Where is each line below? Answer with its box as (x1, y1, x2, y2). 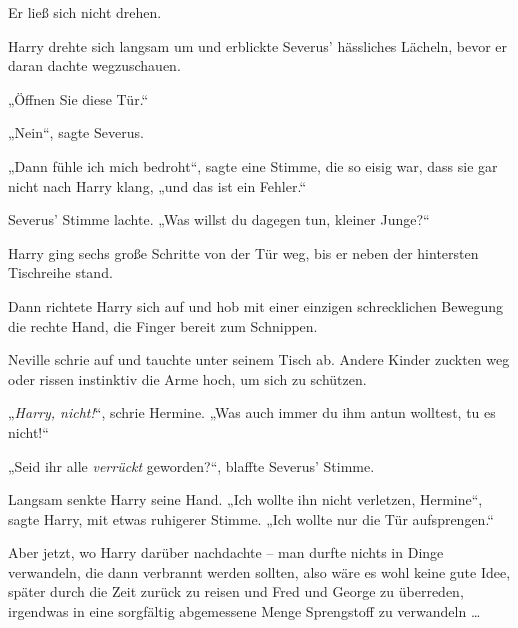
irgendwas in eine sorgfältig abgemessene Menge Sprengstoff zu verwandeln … (8, 601, 481, 622)
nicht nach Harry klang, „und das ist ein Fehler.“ (8, 175, 306, 196)
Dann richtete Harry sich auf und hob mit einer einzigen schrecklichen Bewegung (8, 295, 503, 316)
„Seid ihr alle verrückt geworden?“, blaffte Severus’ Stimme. (8, 455, 375, 476)
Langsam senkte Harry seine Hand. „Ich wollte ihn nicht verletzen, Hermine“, (8, 489, 483, 510)
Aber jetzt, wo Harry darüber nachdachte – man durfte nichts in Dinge (8, 542, 444, 563)
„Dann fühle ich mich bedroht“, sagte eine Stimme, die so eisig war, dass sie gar (8, 155, 498, 176)
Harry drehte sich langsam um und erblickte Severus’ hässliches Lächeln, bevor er (8, 35, 508, 56)
